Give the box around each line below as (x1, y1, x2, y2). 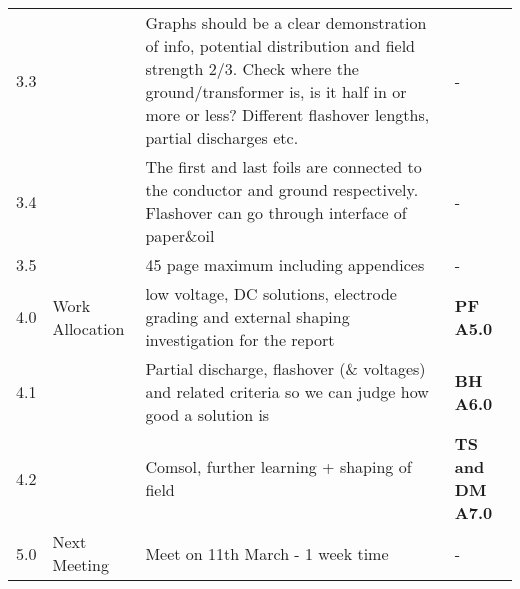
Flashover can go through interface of (145, 201, 407, 224)
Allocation (52, 316, 125, 340)
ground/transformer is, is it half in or (145, 80, 407, 103)
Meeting (52, 553, 109, 576)
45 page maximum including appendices (145, 253, 425, 276)
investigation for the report (145, 328, 335, 351)
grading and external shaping (145, 305, 350, 328)
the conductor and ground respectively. (145, 178, 419, 201)
